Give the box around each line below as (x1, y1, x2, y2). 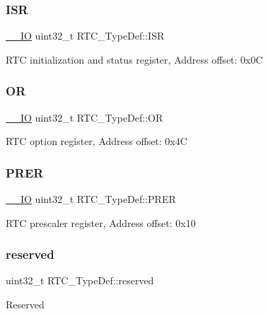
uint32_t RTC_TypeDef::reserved (6, 273, 154, 288)
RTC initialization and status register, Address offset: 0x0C (6, 52, 263, 66)
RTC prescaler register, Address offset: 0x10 (6, 215, 196, 230)
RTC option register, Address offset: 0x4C (6, 134, 187, 149)
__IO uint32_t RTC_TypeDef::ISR (6, 28, 165, 43)
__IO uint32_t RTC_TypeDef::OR (6, 110, 163, 124)
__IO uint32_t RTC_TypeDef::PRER (6, 192, 176, 207)
